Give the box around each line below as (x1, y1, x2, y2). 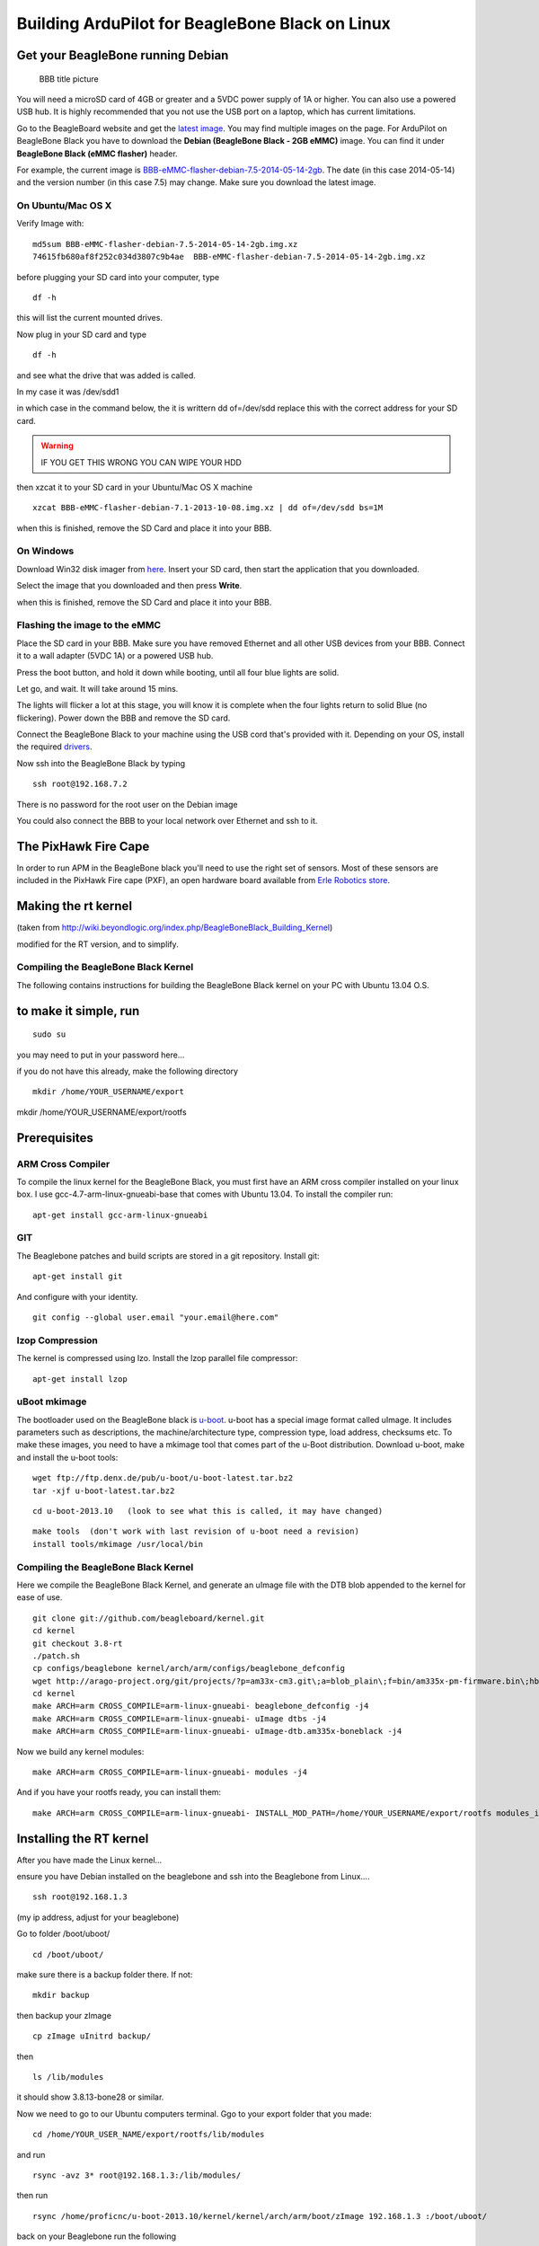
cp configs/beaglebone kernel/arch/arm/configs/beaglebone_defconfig (32, 1663, 346, 1674)
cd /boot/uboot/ (32, 1950, 104, 1959)
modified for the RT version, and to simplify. (16, 939, 179, 950)
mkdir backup (32, 1990, 90, 2001)
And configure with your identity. (16, 1291, 138, 1302)
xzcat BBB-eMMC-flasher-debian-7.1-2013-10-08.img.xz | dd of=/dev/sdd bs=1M (32, 503, 384, 513)
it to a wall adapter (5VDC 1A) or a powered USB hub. (16, 650, 214, 661)
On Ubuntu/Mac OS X (16, 199, 112, 212)
